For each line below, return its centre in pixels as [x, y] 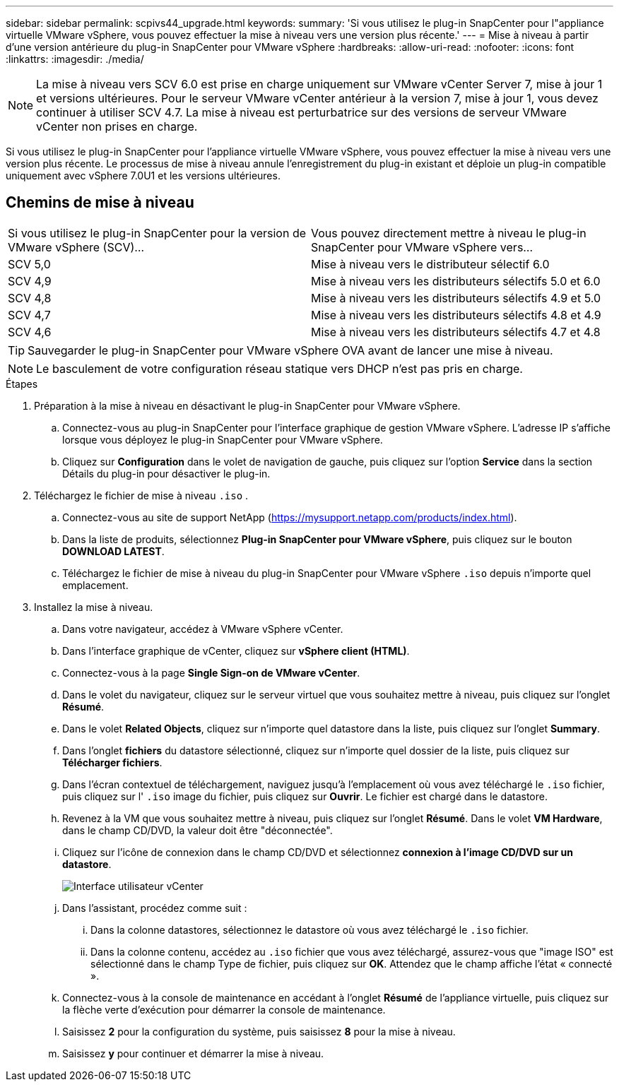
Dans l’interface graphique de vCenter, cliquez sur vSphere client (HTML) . [236, 651]
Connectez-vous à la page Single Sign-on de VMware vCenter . [211, 672]
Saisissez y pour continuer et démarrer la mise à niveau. [193, 1053]
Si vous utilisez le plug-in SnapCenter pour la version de [157, 233]
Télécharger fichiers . [112, 762]
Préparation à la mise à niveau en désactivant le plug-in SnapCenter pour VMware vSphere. [247, 405]
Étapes [22, 384]
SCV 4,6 [30, 332]
